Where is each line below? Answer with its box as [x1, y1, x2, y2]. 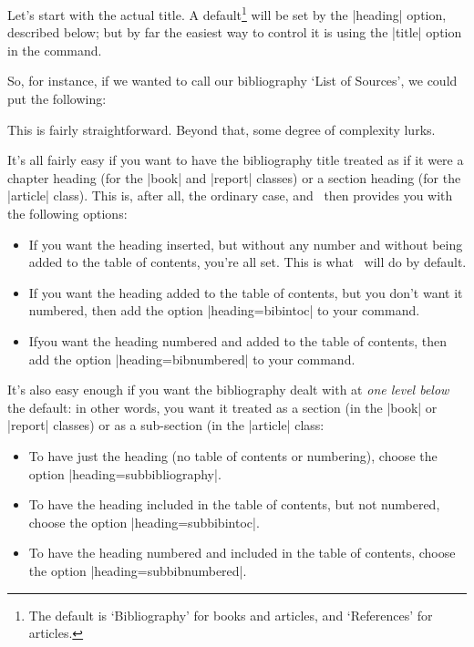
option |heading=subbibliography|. [28, 464, 222, 483]
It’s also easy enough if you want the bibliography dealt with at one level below [7, 380, 449, 399]
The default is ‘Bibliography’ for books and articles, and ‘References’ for [28, 605, 433, 624]
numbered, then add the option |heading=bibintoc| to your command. [28, 301, 420, 320]
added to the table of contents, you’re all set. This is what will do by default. [28, 252, 467, 272]
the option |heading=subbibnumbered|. [28, 560, 247, 580]
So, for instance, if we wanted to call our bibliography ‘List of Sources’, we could [7, 71, 458, 90]
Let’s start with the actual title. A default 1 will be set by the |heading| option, [7, 3, 447, 24]
